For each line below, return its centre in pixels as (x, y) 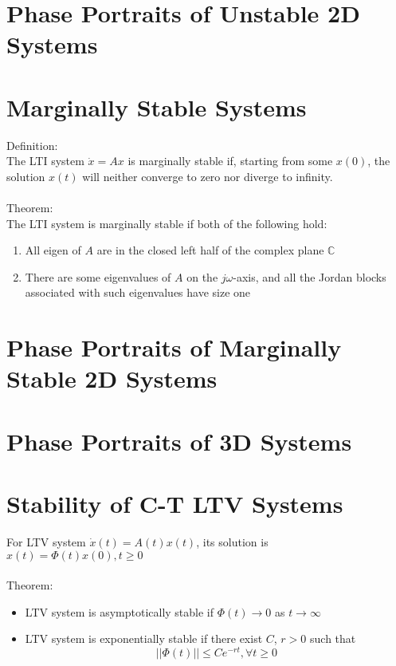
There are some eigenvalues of (98, 276)
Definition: (32, 145)
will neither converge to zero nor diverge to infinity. (208, 176)
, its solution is (232, 542)
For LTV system (46, 542)
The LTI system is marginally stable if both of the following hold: (167, 223)
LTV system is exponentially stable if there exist (144, 638)
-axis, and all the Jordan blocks (310, 276)
